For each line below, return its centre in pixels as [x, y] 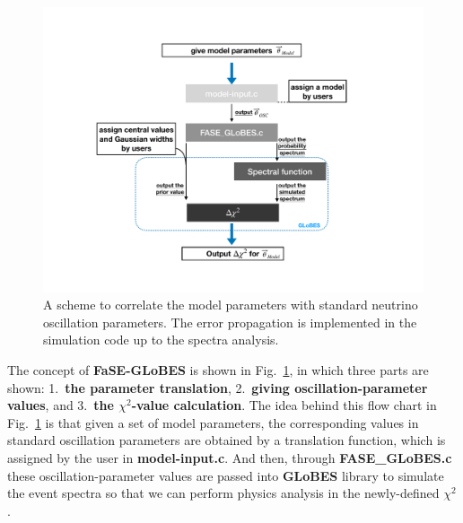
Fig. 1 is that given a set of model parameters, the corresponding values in [213, 422]
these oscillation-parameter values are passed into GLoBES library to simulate [226, 475]
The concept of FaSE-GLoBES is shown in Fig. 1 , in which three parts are [218, 369]
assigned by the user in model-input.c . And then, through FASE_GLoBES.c [230, 457]
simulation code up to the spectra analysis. [161, 340]
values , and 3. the [61, 405]
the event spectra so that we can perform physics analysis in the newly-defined [223, 493]
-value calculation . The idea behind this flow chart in [284, 405]
